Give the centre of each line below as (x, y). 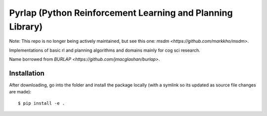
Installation (27, 73)
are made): (20, 92)
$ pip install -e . (42, 103)
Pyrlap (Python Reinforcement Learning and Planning (121, 13)
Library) (26, 27)
